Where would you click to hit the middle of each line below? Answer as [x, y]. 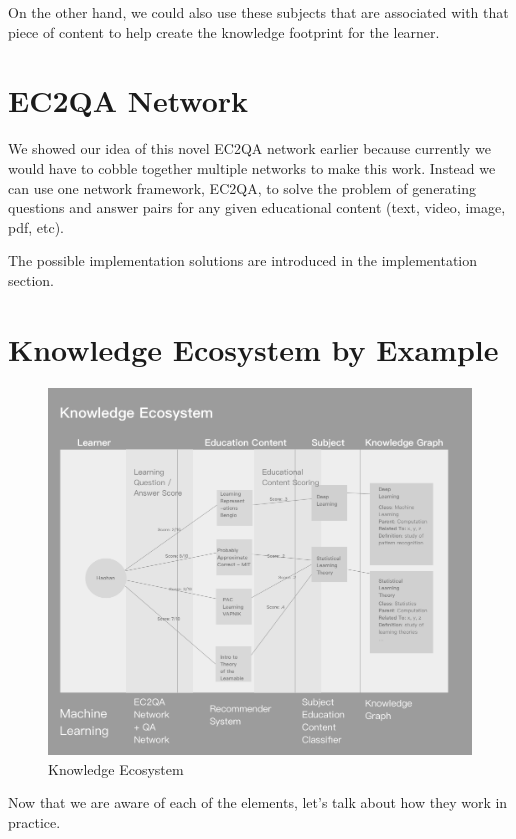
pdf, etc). [36, 226]
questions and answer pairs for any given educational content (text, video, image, [257, 207]
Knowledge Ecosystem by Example [253, 348]
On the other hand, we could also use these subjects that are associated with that [258, 12]
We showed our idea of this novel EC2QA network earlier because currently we [249, 148]
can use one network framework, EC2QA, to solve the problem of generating [242, 187]
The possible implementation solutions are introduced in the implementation [243, 260]
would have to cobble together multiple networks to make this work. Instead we [252, 167]
